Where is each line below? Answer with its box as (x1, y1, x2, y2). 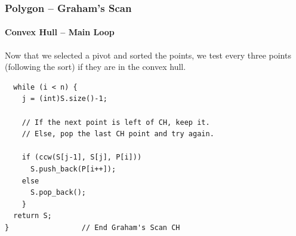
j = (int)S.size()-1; (21, 94, 107, 103)
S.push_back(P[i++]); (30, 164, 116, 173)
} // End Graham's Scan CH (5, 223, 180, 232)
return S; (13, 212, 52, 220)
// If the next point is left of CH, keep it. (21, 118, 210, 127)
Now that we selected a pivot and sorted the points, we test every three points (5, 48, 291, 61)
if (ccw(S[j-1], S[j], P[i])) (21, 153, 142, 162)
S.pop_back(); (30, 188, 87, 197)
